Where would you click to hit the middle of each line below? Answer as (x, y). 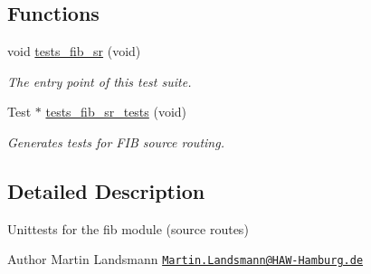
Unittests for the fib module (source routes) (128, 228)
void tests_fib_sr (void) (74, 51)
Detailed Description (106, 190)
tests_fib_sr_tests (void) (116, 112)
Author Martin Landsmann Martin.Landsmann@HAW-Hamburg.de (185, 259)
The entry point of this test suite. (100, 81)
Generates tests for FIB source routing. (116, 142)
